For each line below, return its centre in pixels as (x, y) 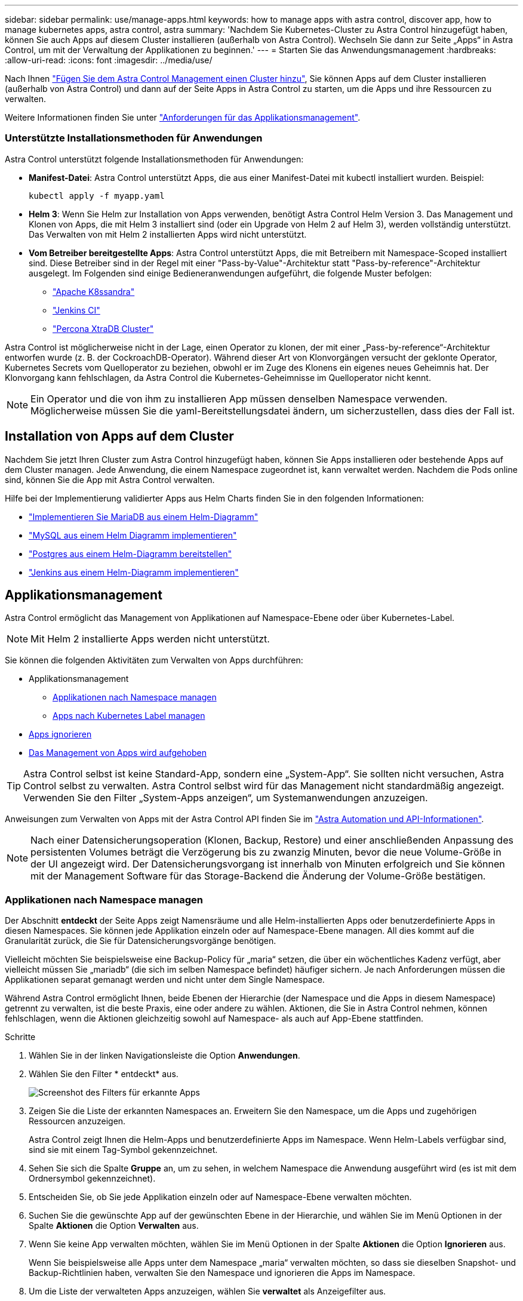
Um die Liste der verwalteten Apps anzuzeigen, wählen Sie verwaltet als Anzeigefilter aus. (207, 1291)
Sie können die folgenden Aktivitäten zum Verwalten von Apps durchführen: (154, 660)
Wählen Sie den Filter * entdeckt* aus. (104, 1074)
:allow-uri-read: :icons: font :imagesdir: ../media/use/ (109, 60)
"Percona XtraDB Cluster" (103, 328)
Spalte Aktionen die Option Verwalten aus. (114, 1226)
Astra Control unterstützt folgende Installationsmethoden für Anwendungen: (154, 159)
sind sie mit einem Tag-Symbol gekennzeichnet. (123, 1150)
